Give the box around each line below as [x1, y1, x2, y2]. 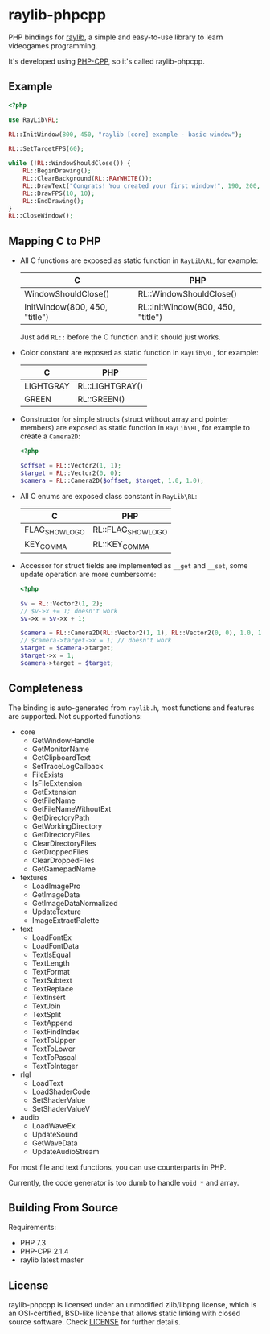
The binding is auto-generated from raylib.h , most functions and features [8, 703, 255, 713]
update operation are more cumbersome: [19, 569, 157, 579]
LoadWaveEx [31, 1120, 76, 1130]
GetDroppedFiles [31, 846, 88, 856]
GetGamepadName [31, 864, 96, 874]
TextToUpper [31, 1035, 76, 1045]
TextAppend [31, 1018, 73, 1028]
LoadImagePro [31, 881, 81, 891]
